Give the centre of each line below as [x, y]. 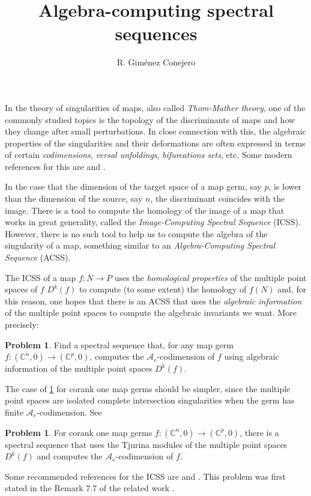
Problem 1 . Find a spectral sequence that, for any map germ [119, 344]
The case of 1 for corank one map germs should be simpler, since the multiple [148, 388]
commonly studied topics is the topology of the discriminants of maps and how [150, 119]
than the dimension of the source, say [74, 198]
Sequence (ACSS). [38, 257]
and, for [292, 289]
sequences [156, 33]
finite [14, 412]
